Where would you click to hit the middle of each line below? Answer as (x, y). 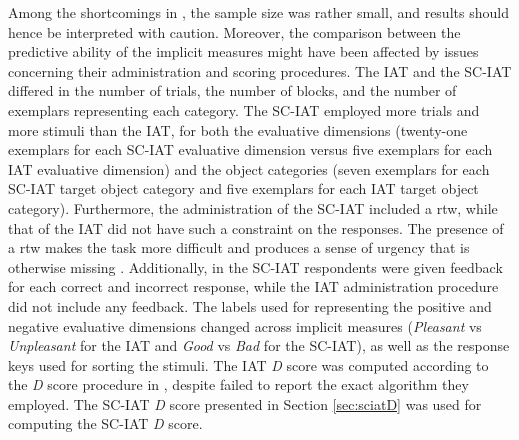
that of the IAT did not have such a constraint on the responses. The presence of (256, 227)
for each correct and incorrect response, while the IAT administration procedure (253, 286)
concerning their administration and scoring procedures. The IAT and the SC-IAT (260, 70)
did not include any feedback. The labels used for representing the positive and (250, 305)
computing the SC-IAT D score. (105, 423)
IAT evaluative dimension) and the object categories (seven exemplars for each (249, 168)
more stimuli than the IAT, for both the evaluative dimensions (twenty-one (238, 129)
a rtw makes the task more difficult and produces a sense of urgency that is (239, 247)
